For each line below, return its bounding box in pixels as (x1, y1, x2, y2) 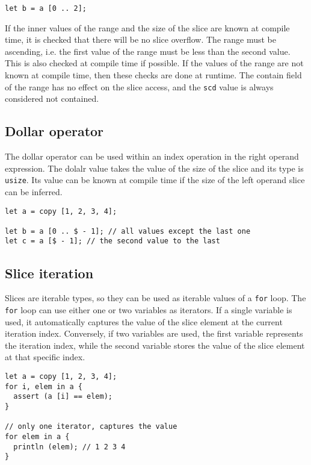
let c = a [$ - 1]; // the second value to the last (5, 237, 220, 246)
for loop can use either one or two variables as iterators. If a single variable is (5, 304, 292, 316)
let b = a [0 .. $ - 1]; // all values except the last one (5, 226, 251, 236)
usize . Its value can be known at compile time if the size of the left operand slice (5, 173, 305, 186)
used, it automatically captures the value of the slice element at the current (5, 315, 283, 328)
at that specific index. (5, 351, 85, 363)
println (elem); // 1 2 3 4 (13, 442, 126, 451)
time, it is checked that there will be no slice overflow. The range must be (5, 33, 276, 46)
